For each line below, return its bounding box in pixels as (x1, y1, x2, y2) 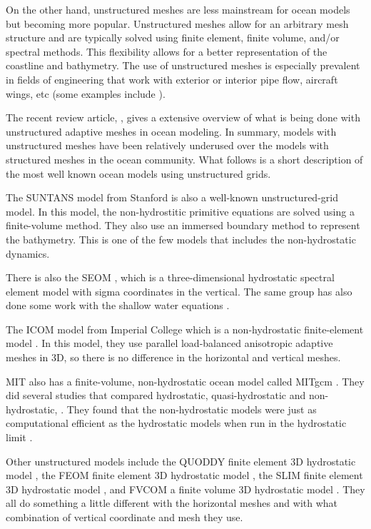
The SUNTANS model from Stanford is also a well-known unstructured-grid (6, 190, 338, 205)
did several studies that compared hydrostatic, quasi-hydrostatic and (6, 388, 306, 403)
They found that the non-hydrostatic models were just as (66, 401, 317, 416)
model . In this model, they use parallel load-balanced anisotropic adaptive (6, 336, 333, 351)
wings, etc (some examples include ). (6, 86, 166, 101)
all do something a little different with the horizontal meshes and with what (6, 495, 338, 510)
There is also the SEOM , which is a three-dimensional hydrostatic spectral (6, 270, 335, 285)
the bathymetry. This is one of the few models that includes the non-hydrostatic (6, 231, 356, 246)
